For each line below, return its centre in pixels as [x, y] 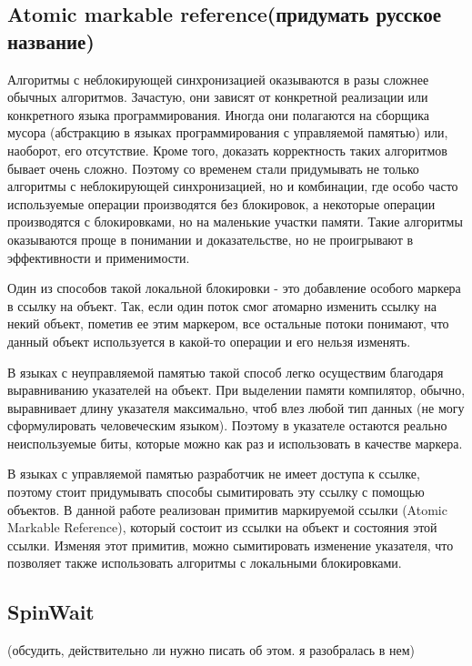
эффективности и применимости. [99, 257]
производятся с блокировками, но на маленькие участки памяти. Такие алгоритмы [235, 222]
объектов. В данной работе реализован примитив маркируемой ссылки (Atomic [227, 509]
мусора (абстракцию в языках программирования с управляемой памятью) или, [228, 132]
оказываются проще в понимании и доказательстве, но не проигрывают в [211, 239]
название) [51, 40]
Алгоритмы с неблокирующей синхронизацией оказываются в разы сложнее [218, 79]
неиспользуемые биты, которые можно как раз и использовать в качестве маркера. [235, 443]
